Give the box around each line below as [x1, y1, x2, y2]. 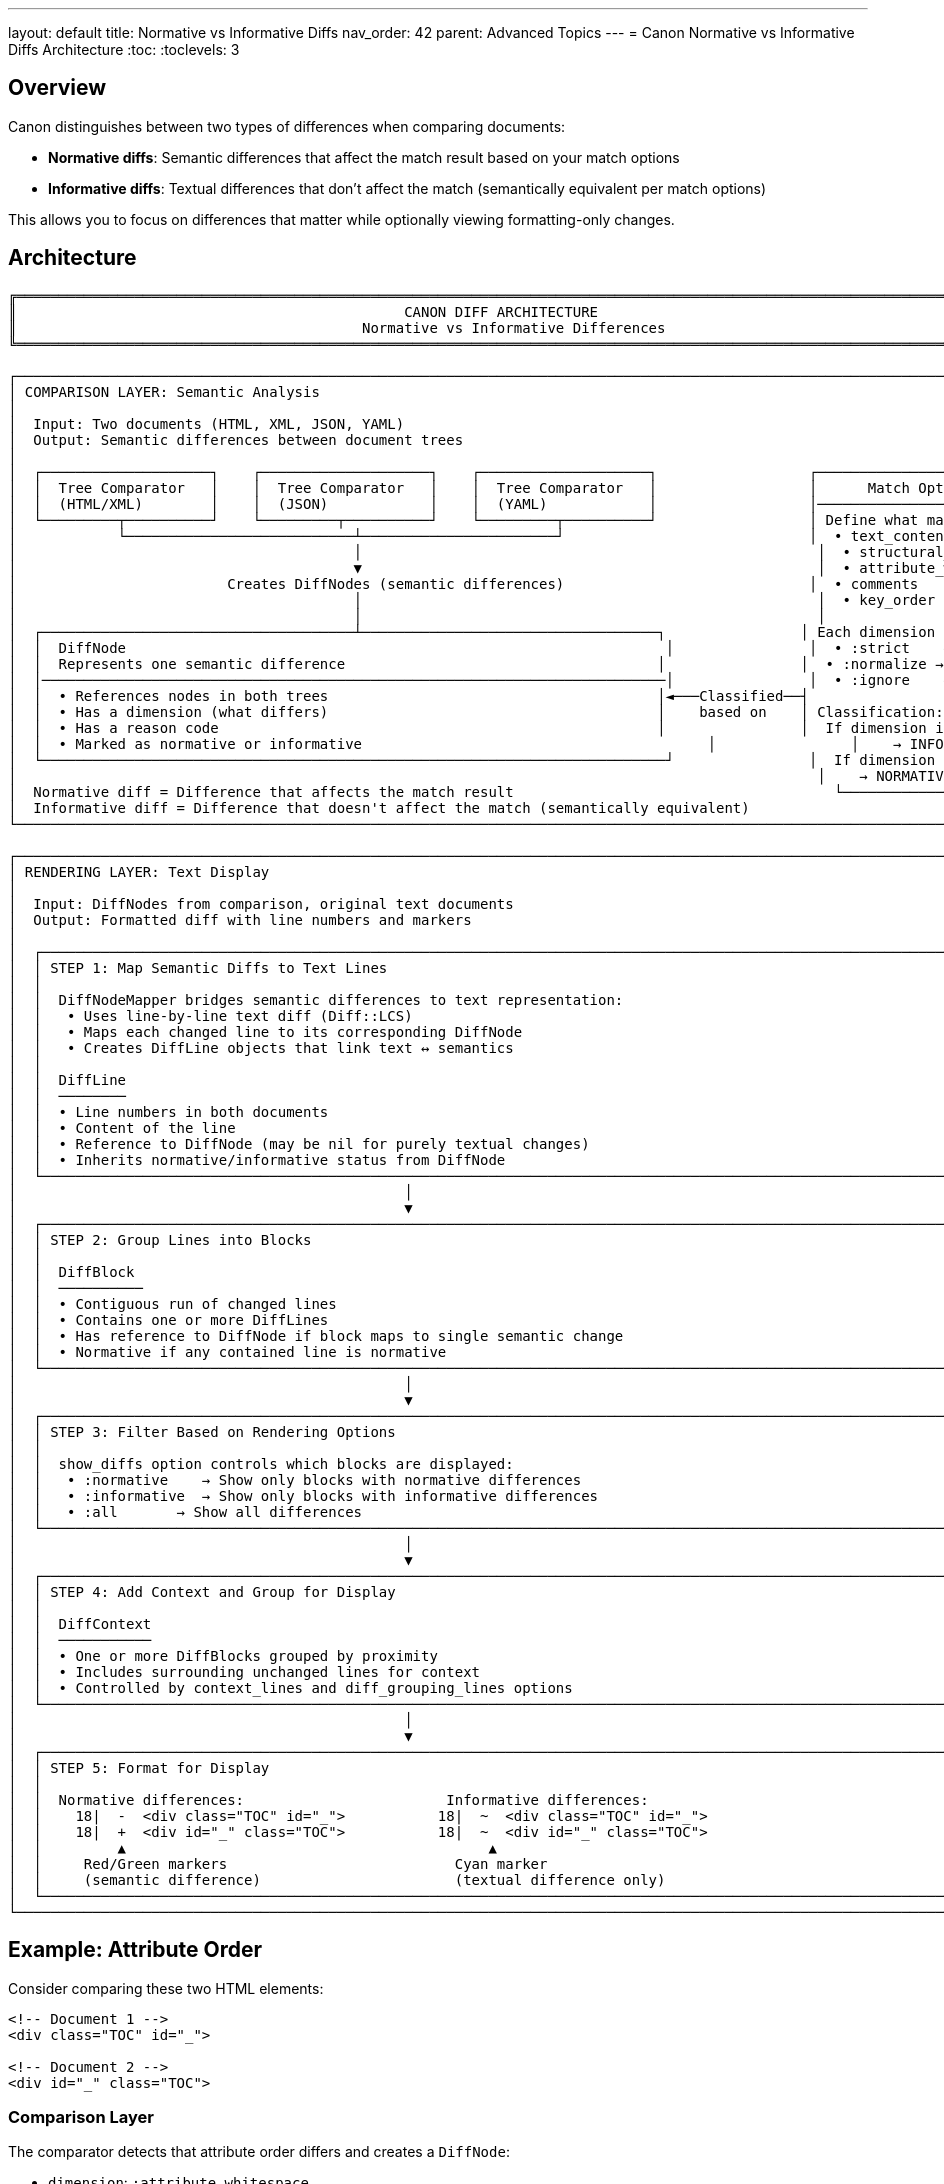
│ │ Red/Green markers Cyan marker [8, 1855, 548, 1872]
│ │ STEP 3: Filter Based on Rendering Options [8, 1423, 396, 1440]
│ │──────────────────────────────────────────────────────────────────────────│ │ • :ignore [8, 671, 910, 688]
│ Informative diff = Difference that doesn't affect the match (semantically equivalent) [8, 799, 750, 816]
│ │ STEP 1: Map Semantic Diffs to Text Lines [8, 959, 388, 976]
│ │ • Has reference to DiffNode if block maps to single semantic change [8, 1327, 624, 1344]
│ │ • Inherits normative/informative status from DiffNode [8, 1151, 506, 1168]
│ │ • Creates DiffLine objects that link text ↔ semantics [8, 1039, 514, 1056]
